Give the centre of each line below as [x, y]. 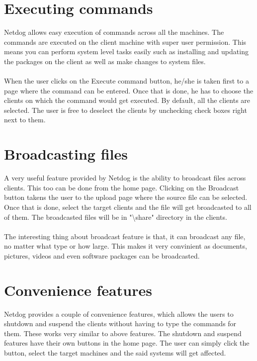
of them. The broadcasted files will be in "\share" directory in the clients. [116, 217]
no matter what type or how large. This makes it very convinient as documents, [126, 246]
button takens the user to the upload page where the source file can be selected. [126, 197]
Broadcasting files [66, 154]
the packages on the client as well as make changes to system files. [105, 61]
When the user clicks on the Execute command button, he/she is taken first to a [127, 81]
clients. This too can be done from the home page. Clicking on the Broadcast [122, 187]
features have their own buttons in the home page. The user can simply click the [127, 343]
